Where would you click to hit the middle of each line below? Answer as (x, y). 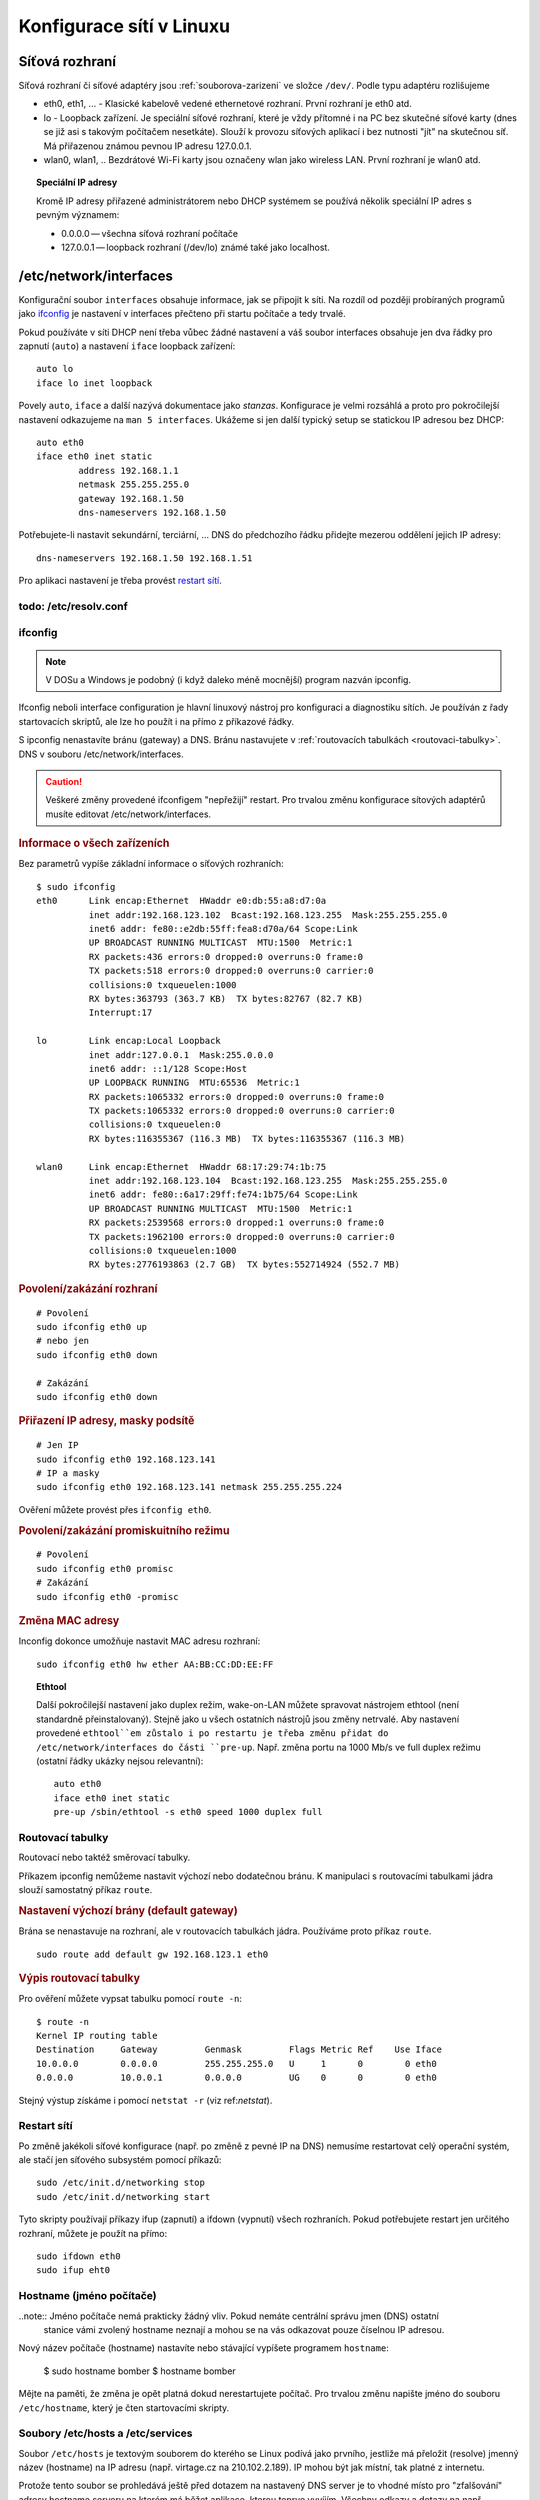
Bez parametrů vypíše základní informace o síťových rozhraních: (151, 864)
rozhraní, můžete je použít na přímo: (93, 2233)
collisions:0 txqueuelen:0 (155, 1124)
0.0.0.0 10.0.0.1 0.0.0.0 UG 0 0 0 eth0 (236, 2078)
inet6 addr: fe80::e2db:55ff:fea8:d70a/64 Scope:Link (223, 928)
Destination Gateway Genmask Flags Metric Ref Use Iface (239, 2049)
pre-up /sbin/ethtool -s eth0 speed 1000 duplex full (188, 1812)
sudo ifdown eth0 (78, 2256)
